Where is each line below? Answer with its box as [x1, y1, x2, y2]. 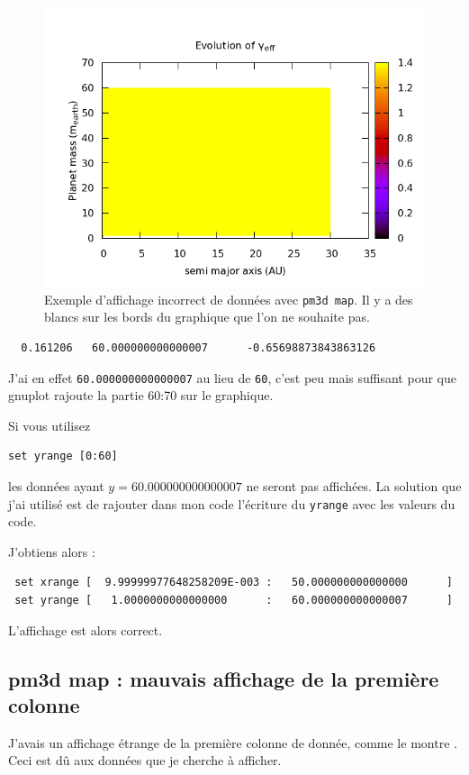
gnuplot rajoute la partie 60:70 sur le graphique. [8, 386, 274, 405]
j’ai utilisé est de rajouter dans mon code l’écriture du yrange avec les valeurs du [8, 494, 455, 513]
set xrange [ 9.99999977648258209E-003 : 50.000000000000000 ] [14, 576, 453, 589]
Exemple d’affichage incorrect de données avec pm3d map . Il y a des [44, 289, 413, 308]
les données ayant [8, 477, 104, 496]
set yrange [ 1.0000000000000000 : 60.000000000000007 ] [14, 594, 453, 607]
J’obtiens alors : [8, 542, 95, 561]
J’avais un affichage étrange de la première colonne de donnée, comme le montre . [8, 733, 457, 752]
